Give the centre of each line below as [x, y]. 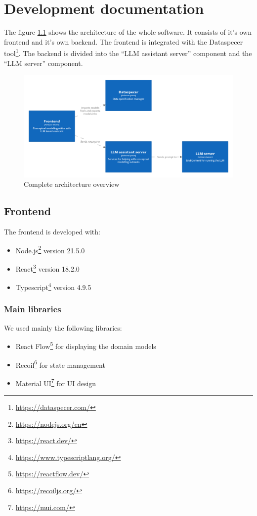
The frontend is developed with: [52, 232]
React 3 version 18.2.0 [47, 268]
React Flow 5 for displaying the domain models [86, 345]
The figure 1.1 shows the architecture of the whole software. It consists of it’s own [128, 32]
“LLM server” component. [43, 63]
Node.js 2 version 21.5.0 [50, 249]
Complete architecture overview [72, 184]
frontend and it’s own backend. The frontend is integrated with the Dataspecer [124, 41]
